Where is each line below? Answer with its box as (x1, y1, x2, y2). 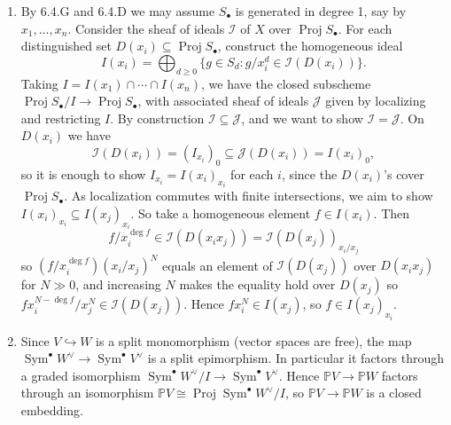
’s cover (384, 164, 424, 183)
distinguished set (20, 36, 112, 55)
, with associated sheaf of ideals (137, 91, 309, 110)
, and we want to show (241, 108, 363, 127)
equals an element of (161, 256, 273, 274)
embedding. (20, 400, 83, 419)
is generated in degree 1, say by (235, 2, 407, 20)
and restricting (20, 108, 101, 127)
